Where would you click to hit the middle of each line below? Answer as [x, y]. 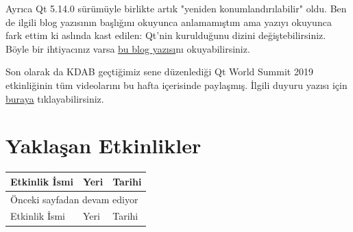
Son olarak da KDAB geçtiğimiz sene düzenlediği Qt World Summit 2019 [159, 72]
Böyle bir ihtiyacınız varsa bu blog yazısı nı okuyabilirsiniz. [128, 48]
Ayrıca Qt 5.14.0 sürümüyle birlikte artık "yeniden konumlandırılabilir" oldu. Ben [176, 8]
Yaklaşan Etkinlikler [104, 145]
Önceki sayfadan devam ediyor [74, 199]
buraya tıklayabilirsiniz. [55, 98]
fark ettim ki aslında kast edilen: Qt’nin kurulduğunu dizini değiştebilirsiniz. [166, 35]
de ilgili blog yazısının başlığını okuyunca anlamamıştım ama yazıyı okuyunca [169, 22]
